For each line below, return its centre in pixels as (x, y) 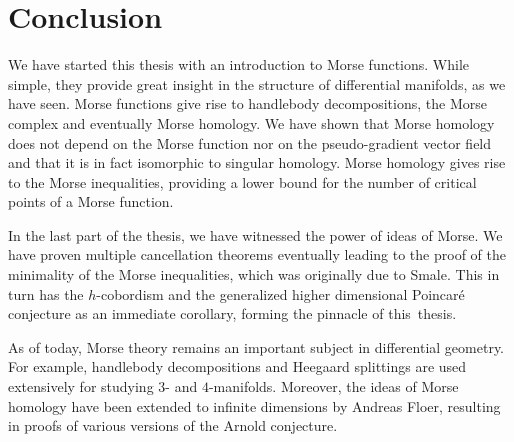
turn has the (46, 293)
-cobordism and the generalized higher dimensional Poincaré (280, 293)
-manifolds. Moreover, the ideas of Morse (333, 386)
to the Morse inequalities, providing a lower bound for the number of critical (242, 181)
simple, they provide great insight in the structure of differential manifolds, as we (257, 83)
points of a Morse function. (91, 201)
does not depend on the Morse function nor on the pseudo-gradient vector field (250, 142)
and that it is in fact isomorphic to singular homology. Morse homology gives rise (257, 162)
